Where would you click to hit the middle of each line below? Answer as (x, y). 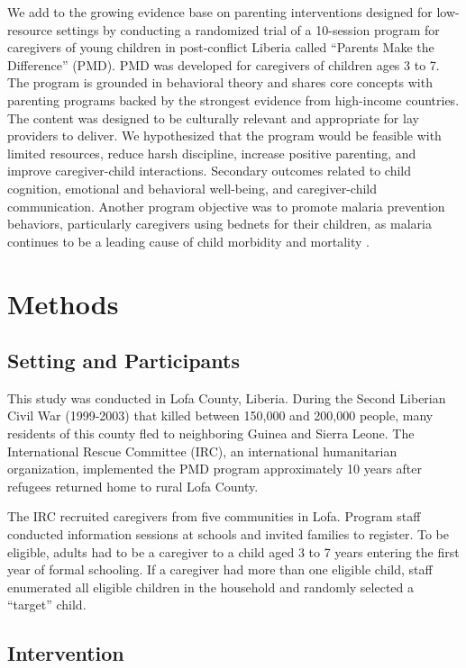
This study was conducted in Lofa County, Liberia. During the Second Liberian (227, 397)
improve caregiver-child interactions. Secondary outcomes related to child (209, 171)
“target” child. (47, 605)
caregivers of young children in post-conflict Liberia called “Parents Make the (221, 47)
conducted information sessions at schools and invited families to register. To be (228, 534)
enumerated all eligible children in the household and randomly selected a (211, 587)
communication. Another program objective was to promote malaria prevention (226, 206)
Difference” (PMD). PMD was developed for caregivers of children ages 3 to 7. (224, 64)
